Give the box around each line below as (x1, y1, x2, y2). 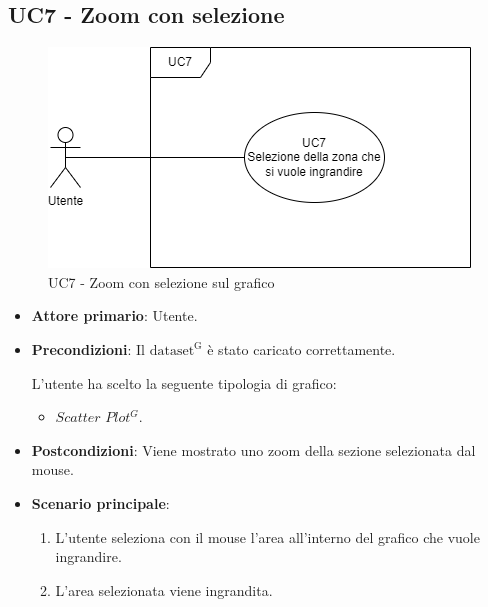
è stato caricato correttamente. (207, 338, 396, 359)
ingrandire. (55, 546, 122, 567)
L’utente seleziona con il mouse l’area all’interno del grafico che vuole (55, 526, 480, 547)
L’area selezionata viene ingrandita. (55, 579, 273, 600)
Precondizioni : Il (31, 338, 145, 359)
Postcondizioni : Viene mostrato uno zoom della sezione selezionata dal (31, 439, 476, 460)
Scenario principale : (31, 492, 170, 513)
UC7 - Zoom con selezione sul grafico (48, 271, 275, 292)
